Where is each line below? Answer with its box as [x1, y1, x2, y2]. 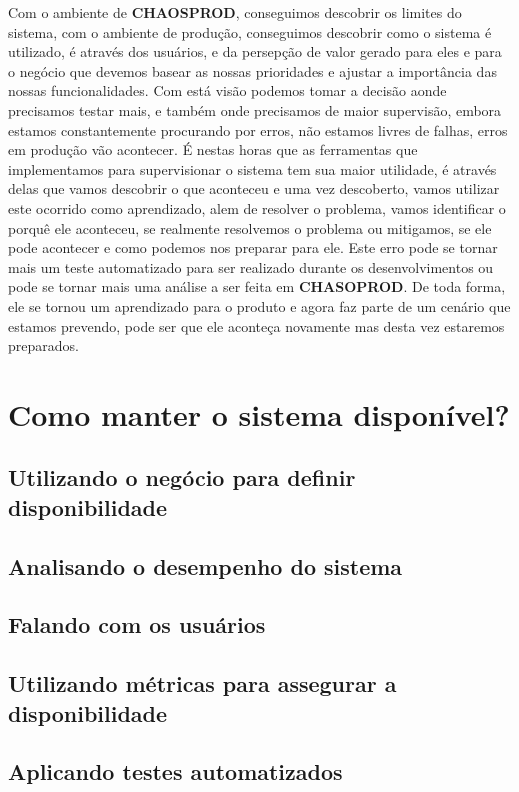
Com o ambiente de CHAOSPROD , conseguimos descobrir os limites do [8, 2, 462, 22]
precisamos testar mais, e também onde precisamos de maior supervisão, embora [8, 99, 502, 120]
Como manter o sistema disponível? [8, 393, 510, 434]
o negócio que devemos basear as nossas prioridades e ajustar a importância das [8, 60, 497, 81]
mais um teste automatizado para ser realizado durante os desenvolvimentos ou [8, 256, 494, 277]
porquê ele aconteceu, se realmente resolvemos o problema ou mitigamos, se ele [8, 217, 492, 238]
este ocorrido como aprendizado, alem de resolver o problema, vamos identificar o [8, 197, 506, 218]
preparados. [8, 335, 79, 356]
